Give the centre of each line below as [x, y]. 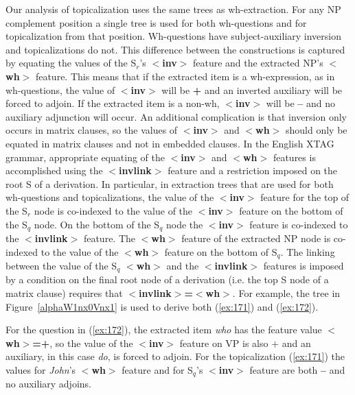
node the [184, 224]
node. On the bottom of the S [97, 224]
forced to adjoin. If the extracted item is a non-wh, [113, 103]
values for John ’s [41, 370]
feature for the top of [305, 197]
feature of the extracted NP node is [256, 238]
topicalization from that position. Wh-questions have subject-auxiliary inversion [174, 36]
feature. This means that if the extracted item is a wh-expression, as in [185, 76]
